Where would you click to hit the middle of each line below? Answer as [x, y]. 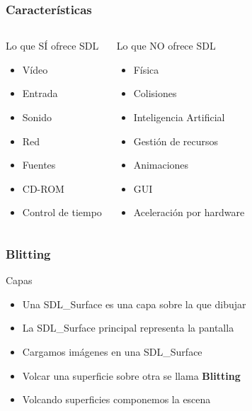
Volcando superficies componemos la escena [116, 399]
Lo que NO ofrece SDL [166, 46]
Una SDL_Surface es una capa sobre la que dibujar [134, 304]
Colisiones [155, 93]
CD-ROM [43, 188]
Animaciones [161, 165]
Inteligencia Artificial [179, 117]
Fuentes [39, 165]
